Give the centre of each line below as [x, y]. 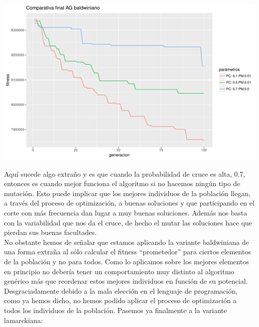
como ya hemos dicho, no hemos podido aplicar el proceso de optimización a [120, 300]
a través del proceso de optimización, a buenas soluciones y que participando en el [129, 203]
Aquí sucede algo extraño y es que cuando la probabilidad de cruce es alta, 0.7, [125, 173]
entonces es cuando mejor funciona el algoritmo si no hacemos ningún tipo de [122, 183]
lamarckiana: [23, 320]
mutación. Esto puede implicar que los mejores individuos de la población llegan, [127, 193]
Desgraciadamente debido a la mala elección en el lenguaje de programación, [121, 290]
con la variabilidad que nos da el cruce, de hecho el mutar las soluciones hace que [128, 222]
